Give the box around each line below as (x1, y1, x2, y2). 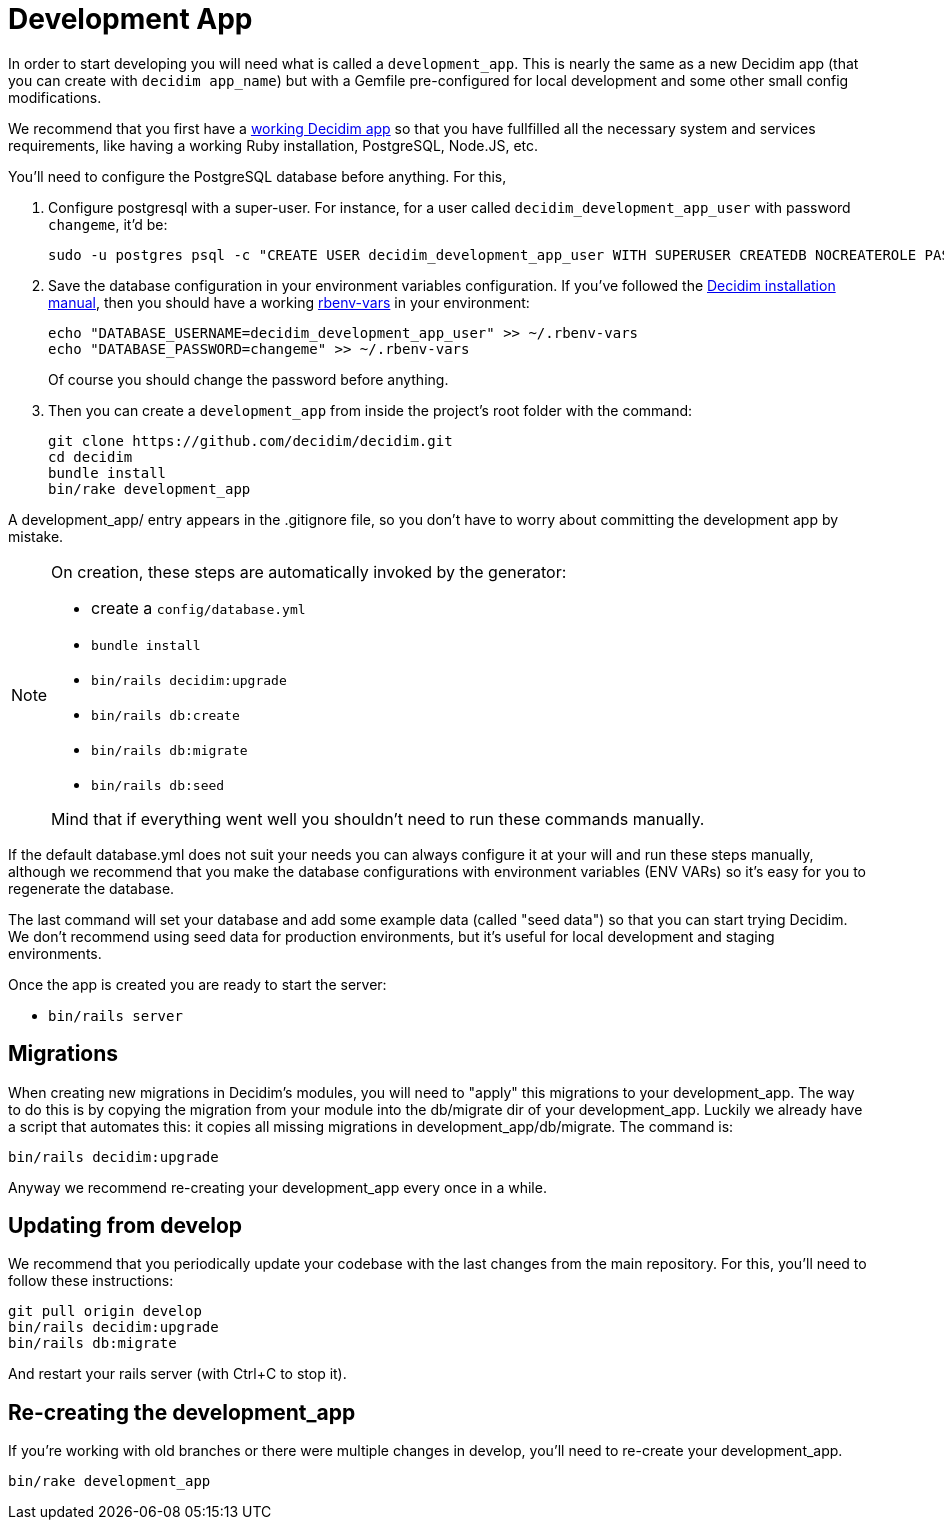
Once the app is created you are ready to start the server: (8, 975, 387, 993)
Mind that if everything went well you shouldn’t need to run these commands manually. (51, 808, 705, 829)
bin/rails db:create (91, 707, 240, 723)
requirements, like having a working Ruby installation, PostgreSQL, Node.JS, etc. (8, 136, 539, 154)
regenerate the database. (8, 879, 175, 897)
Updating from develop (8, 1213, 243, 1239)
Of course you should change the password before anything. (48, 370, 449, 388)
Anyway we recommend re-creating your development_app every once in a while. (8, 1178, 547, 1196)
